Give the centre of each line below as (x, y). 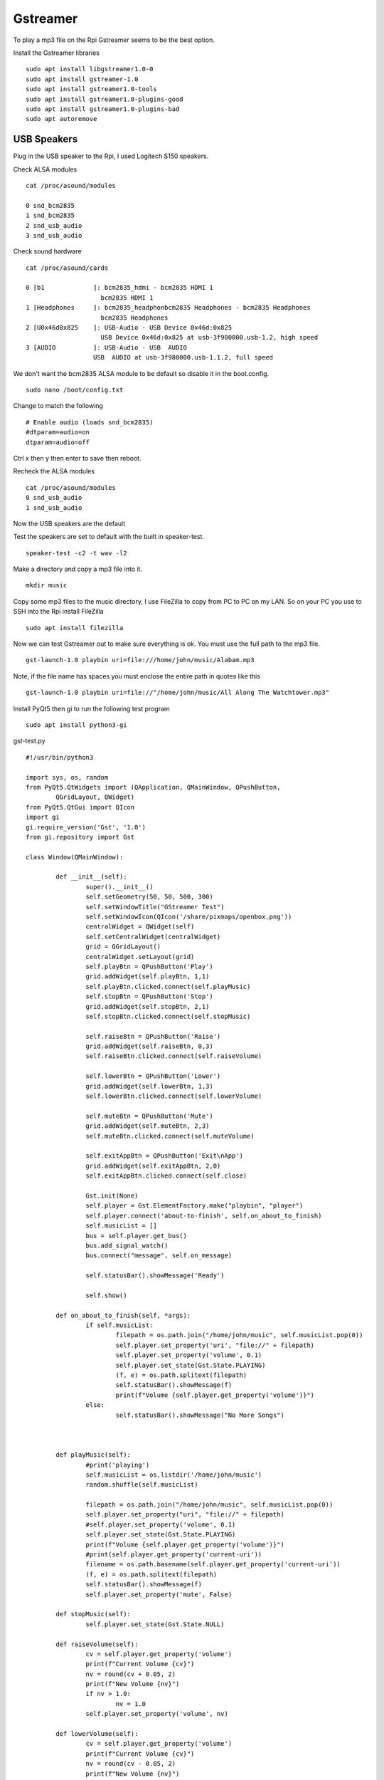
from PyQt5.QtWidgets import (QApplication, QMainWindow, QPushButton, (153, 787)
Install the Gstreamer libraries (56, 53)
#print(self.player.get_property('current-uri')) (174, 1555)
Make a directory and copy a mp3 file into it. (78, 569)
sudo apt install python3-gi (76, 725)
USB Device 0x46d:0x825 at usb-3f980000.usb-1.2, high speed (209, 337)
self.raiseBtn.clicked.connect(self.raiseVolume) (174, 1056)
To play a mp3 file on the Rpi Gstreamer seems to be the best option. (114, 40)
